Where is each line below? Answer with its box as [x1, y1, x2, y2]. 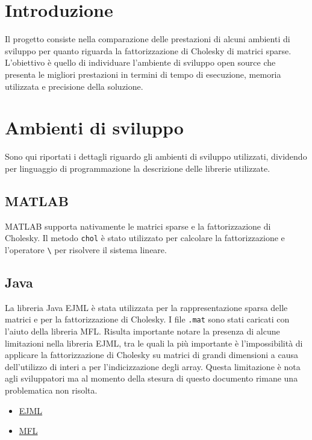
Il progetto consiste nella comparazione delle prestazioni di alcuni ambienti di [5, 33, 290, 45]
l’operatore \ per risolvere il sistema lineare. [5, 243, 167, 256]
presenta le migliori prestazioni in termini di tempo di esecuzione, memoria [5, 68, 281, 80]
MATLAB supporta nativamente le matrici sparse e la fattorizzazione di [5, 219, 271, 232]
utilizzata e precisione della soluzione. [5, 80, 143, 92]
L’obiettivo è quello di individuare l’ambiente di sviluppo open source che [5, 56, 276, 69]
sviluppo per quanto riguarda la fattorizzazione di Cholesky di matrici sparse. [5, 44, 292, 57]
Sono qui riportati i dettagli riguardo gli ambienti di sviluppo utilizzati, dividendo [5, 150, 307, 163]
